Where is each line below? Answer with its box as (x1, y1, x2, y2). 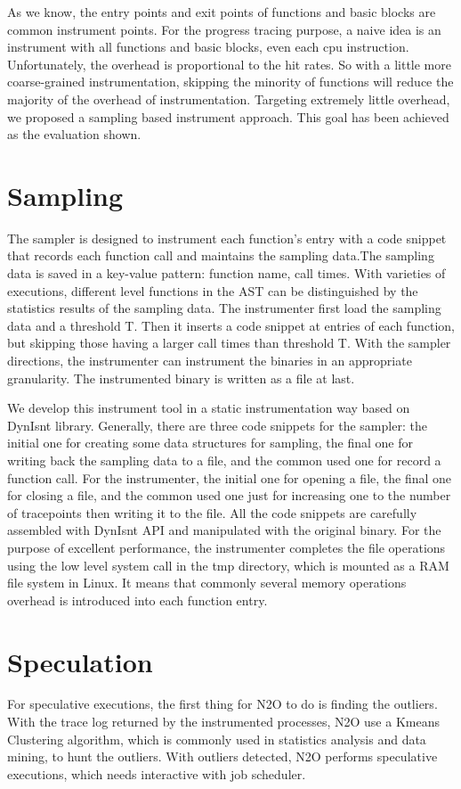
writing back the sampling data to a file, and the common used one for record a (7, 451, 441, 469)
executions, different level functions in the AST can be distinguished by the (7, 281, 418, 300)
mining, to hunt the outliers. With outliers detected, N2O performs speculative (7, 747, 438, 766)
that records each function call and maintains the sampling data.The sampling (7, 246, 434, 265)
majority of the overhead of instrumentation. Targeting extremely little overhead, (7, 89, 450, 108)
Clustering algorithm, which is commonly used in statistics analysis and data (7, 729, 426, 748)
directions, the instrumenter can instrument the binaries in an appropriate (7, 351, 412, 370)
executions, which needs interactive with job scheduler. (7, 764, 306, 783)
